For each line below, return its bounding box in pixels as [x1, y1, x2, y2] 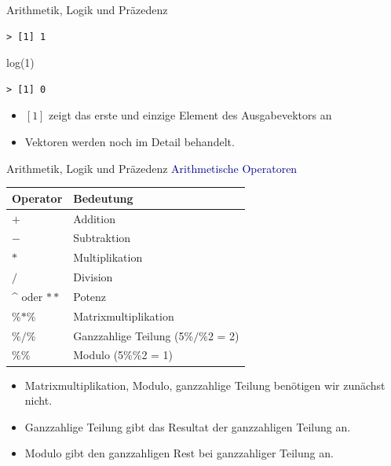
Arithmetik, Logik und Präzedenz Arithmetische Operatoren [6, 160, 298, 176]
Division [73, 269, 113, 285]
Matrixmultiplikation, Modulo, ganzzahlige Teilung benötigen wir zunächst [24, 376, 386, 393]
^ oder [12, 288, 43, 304]
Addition [73, 210, 115, 226]
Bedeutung [73, 189, 133, 206]
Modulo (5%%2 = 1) [73, 347, 174, 363]
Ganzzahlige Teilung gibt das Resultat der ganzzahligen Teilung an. [24, 418, 351, 435]
